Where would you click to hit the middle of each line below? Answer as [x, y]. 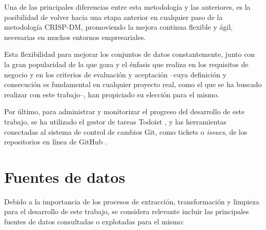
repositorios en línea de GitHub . [56, 142]
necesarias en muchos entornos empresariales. [75, 37]
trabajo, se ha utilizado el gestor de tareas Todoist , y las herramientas [115, 121]
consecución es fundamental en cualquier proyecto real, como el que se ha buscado [133, 84]
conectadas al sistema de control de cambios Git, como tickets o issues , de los [126, 131]
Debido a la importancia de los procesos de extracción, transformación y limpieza [132, 201]
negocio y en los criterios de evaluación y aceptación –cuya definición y [115, 74]
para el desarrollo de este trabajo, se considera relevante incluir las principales [127, 211]
